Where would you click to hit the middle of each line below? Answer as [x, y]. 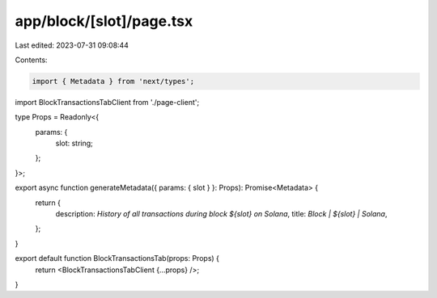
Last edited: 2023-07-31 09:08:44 [72, 45]
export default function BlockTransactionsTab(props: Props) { [117, 258]
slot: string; [74, 143]
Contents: [31, 60]
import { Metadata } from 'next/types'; [113, 81]
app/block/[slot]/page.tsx [104, 21]
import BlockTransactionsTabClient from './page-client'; [107, 102]
